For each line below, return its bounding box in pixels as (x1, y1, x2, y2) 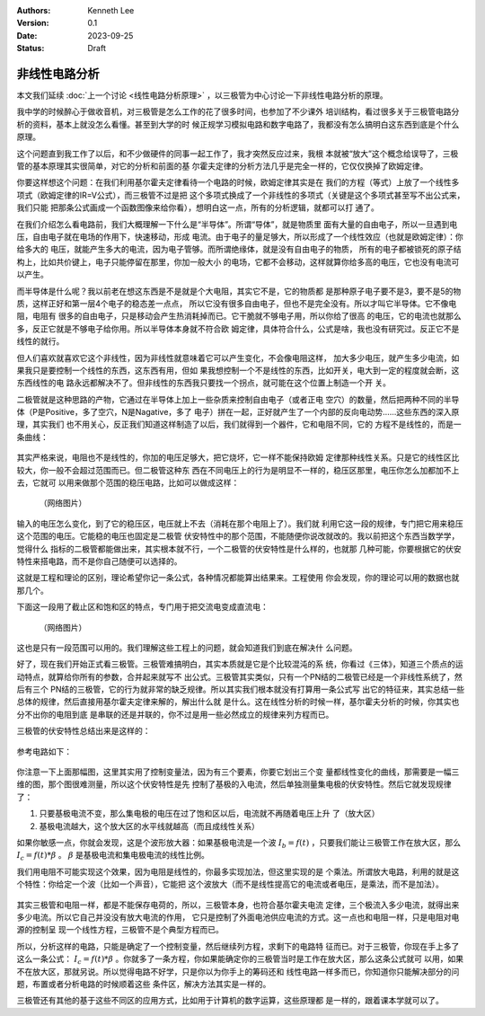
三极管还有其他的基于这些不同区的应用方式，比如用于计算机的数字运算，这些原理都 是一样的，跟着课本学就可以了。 (16, 995, 444, 1006)
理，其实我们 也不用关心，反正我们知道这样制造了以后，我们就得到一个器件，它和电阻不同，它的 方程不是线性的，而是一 (16, 419, 462, 430)
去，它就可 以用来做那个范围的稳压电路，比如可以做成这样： (16, 477, 240, 489)
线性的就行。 (16, 336, 65, 347)
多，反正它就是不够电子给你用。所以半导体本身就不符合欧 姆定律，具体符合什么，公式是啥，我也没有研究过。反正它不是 (16, 323, 460, 334)
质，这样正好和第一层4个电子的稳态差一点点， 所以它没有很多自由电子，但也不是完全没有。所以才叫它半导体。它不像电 (16, 297, 457, 309)
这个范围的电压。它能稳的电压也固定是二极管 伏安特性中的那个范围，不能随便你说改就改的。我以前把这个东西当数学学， (16, 531, 460, 542)
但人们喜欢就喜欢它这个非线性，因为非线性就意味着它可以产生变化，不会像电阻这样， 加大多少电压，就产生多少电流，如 (16, 352, 460, 363)
